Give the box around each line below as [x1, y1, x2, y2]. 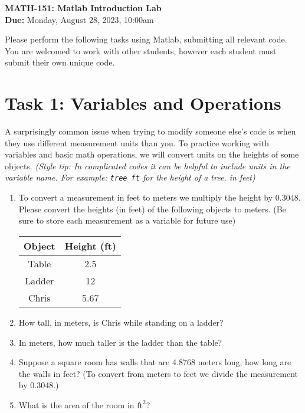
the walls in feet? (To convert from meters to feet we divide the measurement [18, 367, 298, 379]
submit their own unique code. [5, 56, 115, 68]
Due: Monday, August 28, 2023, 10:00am [5, 13, 154, 25]
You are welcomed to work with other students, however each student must [5, 44, 277, 57]
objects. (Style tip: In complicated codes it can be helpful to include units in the [5, 159, 290, 172]
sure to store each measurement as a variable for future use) [18, 214, 236, 227]
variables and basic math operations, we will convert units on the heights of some [5, 148, 299, 160]
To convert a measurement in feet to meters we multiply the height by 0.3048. [18, 191, 301, 204]
